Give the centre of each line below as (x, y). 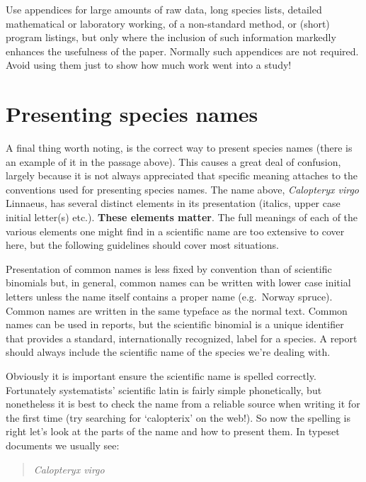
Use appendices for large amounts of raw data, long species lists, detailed (164, 9)
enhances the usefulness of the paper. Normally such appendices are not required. (182, 51)
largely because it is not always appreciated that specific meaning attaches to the (182, 175)
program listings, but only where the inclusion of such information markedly (171, 37)
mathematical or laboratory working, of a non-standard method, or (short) (168, 23)
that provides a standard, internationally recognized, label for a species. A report (182, 338)
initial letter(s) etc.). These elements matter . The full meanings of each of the (182, 217)
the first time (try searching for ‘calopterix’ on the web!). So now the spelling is (178, 417)
